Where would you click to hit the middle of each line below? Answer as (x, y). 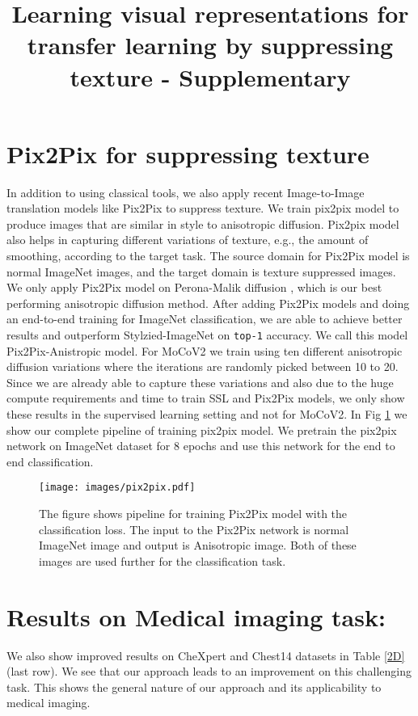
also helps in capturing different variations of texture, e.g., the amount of (188, 240)
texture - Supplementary (210, 76)
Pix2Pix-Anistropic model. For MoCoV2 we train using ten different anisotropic (205, 350)
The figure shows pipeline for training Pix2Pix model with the (193, 514)
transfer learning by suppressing (210, 45)
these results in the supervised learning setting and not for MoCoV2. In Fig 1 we (207, 414)
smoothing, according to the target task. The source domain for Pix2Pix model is (208, 256)
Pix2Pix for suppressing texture (188, 153)
